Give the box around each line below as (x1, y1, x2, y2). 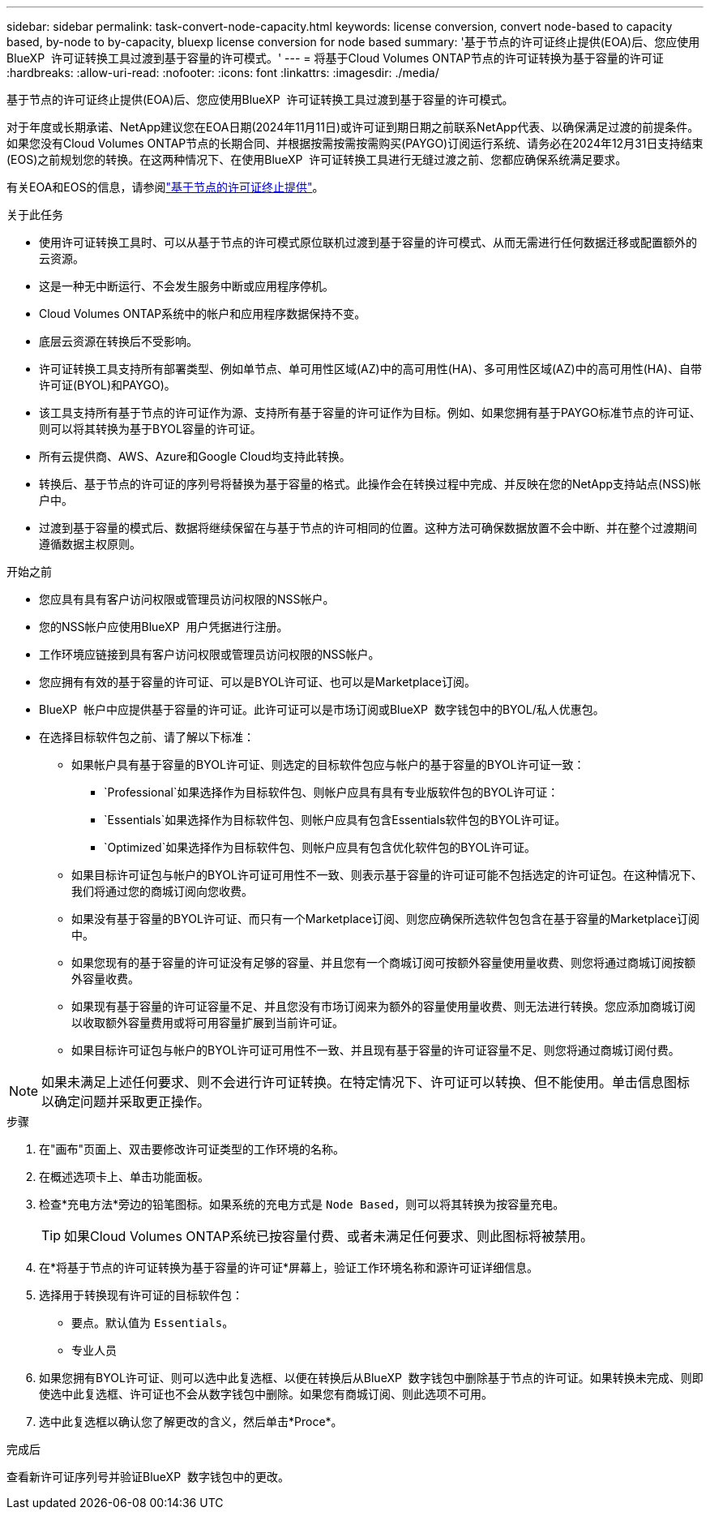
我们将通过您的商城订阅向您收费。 (71, 884, 253, 898)
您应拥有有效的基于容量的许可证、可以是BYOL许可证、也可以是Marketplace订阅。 (39, 675, 476, 689)
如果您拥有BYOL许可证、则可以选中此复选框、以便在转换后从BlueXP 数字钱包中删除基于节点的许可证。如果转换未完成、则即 (39, 1371, 704, 1385)
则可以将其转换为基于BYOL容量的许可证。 (39, 422, 262, 436)
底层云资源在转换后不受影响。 (39, 334, 198, 348)
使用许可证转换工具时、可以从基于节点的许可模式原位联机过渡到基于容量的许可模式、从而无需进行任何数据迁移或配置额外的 (39, 235, 697, 249)
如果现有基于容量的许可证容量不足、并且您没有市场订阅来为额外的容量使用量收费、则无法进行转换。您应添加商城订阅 (71, 999, 695, 1013)
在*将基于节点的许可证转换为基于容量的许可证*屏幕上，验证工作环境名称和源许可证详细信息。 (39, 1260, 539, 1274)
